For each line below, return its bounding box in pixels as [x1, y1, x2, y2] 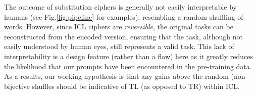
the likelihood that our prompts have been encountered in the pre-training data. [4, 61, 252, 71]
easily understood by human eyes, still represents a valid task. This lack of [4, 41, 234, 52]
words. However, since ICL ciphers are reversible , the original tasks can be [4, 21, 233, 32]
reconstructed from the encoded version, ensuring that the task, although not [4, 31, 243, 41]
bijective [4, 80, 30, 91]
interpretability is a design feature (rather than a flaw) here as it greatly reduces [4, 51, 253, 61]
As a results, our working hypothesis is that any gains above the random [4, 71, 229, 81]
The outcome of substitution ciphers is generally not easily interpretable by [4, 2, 237, 12]
